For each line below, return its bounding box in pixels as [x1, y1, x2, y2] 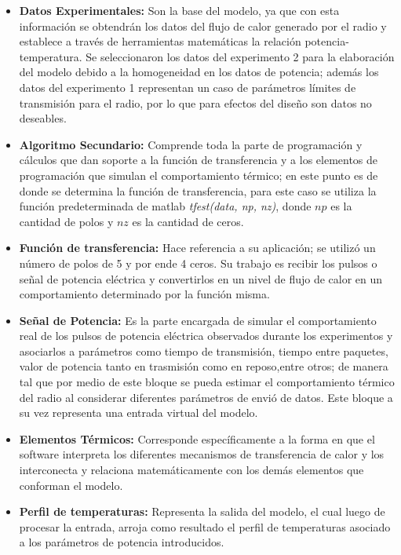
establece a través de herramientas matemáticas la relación [19, 33, 301, 49]
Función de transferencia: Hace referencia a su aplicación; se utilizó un [19, 239, 376, 256]
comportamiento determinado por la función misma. [19, 286, 270, 302]
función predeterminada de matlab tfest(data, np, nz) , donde [19, 198, 312, 214]
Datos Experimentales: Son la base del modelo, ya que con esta [19, 2, 340, 18]
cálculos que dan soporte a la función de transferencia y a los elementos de [19, 152, 378, 168]
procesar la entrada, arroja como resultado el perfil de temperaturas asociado [19, 518, 391, 535]
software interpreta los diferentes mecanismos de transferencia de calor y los [19, 446, 385, 462]
